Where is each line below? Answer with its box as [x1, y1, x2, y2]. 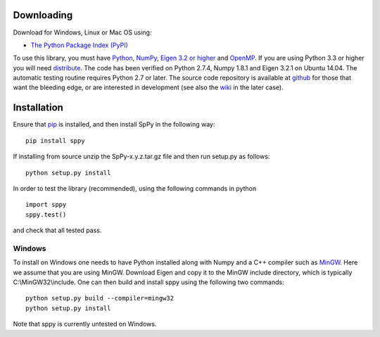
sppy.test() [25, 210, 67, 218]
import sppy [25, 201, 67, 209]
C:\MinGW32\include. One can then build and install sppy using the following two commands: [13, 278, 284, 286]
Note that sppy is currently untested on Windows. [13, 320, 157, 329]
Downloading [13, 9, 73, 21]
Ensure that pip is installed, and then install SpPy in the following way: [13, 120, 215, 129]
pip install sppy [25, 136, 85, 144]
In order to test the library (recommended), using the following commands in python [13, 184, 257, 193]
